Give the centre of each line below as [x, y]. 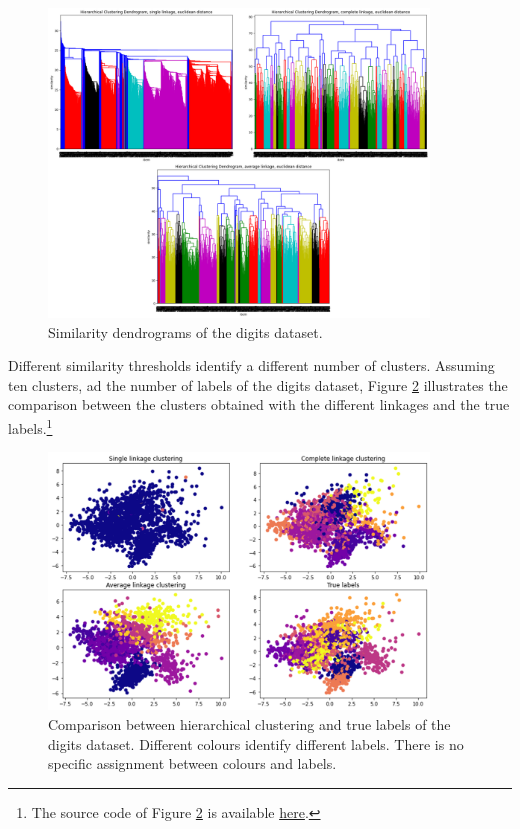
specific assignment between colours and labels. [192, 763]
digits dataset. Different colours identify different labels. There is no [256, 743]
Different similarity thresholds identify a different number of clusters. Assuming [251, 365]
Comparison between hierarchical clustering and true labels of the [249, 724]
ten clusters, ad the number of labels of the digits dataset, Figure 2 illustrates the [258, 384]
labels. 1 [30, 426]
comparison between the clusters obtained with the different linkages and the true [259, 404]
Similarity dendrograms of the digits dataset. [185, 331]
